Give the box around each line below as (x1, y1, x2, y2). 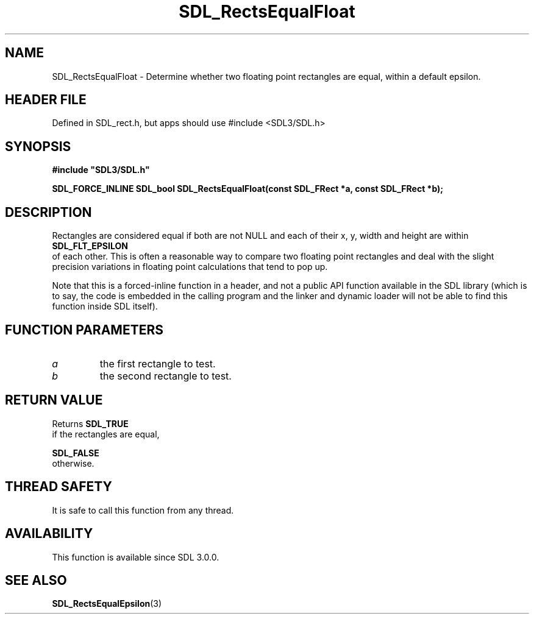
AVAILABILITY (5, 526, 93, 542)
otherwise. (52, 458, 94, 469)
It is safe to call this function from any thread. (52, 504, 234, 515)
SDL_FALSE (52, 447, 99, 458)
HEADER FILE (5, 92, 87, 108)
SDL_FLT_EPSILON (52, 241, 128, 252)
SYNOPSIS (5, 138, 71, 154)
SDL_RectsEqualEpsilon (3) (52, 598, 162, 609)
